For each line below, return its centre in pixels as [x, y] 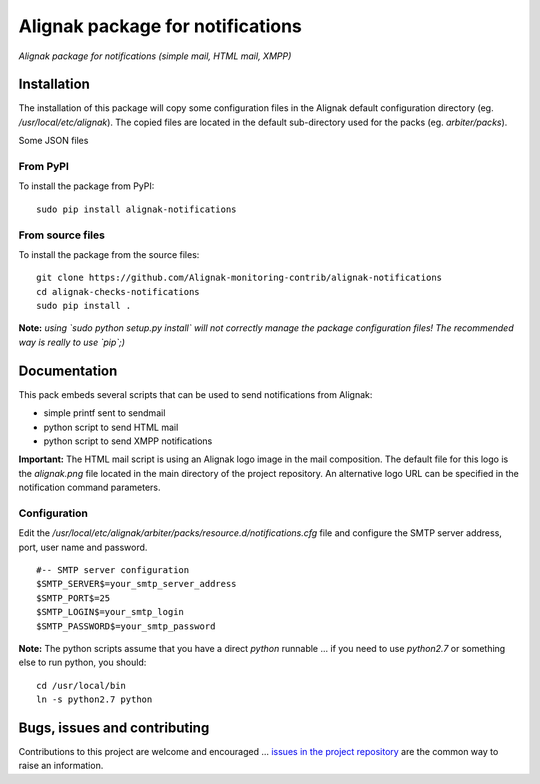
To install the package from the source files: [109, 254]
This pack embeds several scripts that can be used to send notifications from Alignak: [195, 394]
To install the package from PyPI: [86, 186]
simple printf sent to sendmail [104, 413]
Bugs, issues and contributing [114, 727]
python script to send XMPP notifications [128, 441]
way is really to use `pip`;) [71, 342]
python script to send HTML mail [111, 427]
